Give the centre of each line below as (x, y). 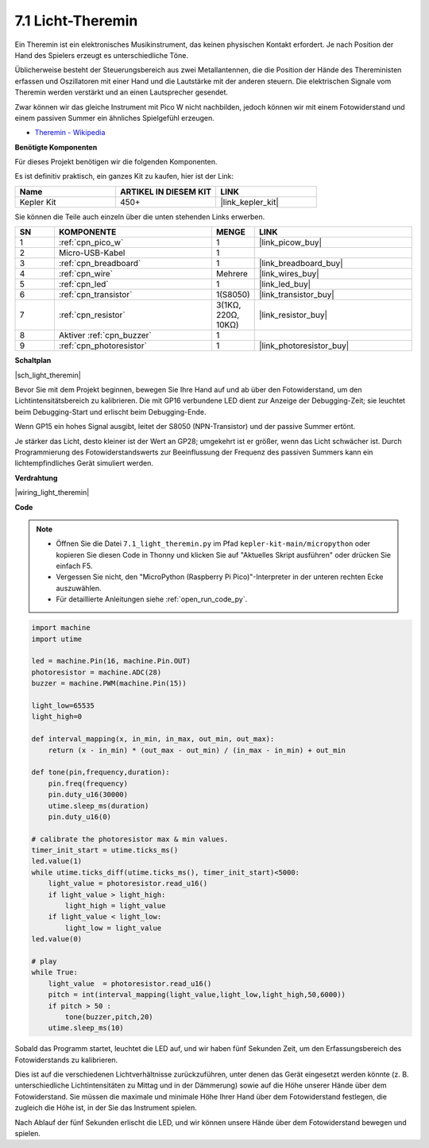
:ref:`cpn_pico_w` (91, 242)
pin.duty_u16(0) (79, 817)
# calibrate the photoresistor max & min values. (130, 839)
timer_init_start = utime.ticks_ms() (105, 850)
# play (44, 961)
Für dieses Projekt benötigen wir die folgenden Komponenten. (116, 162)
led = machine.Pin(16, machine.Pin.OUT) (111, 661)
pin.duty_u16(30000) (88, 795)
